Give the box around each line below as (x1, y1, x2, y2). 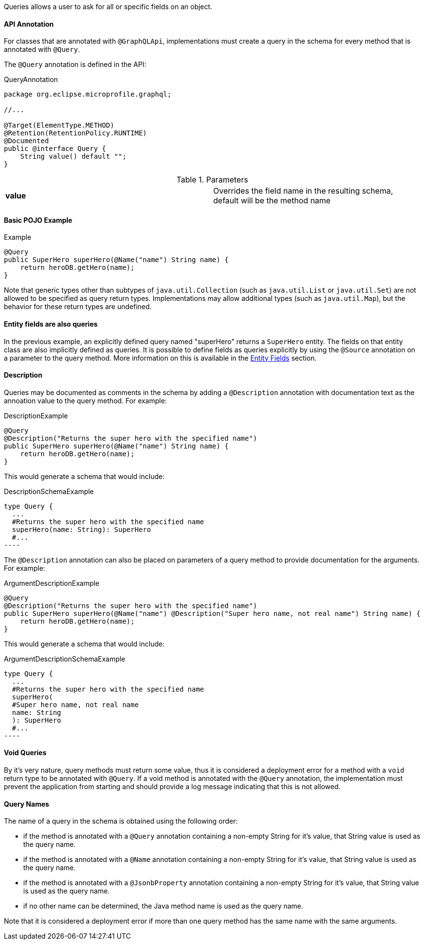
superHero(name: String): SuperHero (12, 525, 151, 533)
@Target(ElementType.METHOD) (4, 121, 114, 130)
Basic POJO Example (4, 215, 73, 224)
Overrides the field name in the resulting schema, (213, 186, 393, 196)
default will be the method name (213, 196, 331, 206)
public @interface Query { (4, 145, 106, 153)
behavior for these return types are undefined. (4, 302, 152, 311)
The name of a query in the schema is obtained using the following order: (4, 817, 238, 826)
